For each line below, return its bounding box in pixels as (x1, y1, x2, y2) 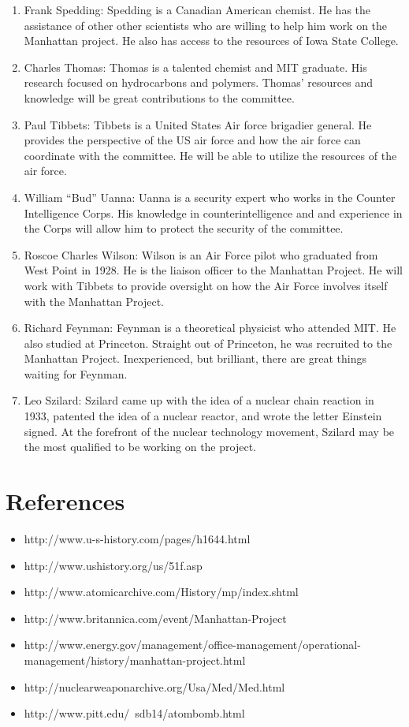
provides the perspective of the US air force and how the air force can (24, 132, 361, 148)
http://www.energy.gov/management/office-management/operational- (24, 636, 361, 653)
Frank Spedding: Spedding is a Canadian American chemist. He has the (24, 2, 371, 17)
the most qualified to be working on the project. (24, 438, 256, 455)
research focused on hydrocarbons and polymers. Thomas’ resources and (24, 74, 373, 91)
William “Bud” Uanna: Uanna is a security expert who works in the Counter (24, 188, 396, 205)
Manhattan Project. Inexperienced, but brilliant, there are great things (24, 350, 366, 367)
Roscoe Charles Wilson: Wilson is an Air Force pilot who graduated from (24, 246, 378, 263)
